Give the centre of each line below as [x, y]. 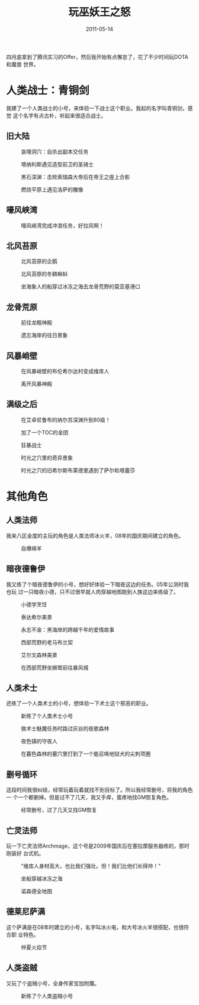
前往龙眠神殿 [36, 323]
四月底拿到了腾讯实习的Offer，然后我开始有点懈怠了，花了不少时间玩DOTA [97, 56]
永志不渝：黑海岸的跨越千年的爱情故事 [68, 629]
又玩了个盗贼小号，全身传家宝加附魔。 [53, 983]
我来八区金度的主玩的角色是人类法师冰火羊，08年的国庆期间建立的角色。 [95, 535]
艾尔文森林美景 [39, 655]
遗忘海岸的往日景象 [44, 335]
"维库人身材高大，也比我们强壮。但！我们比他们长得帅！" [91, 866]
